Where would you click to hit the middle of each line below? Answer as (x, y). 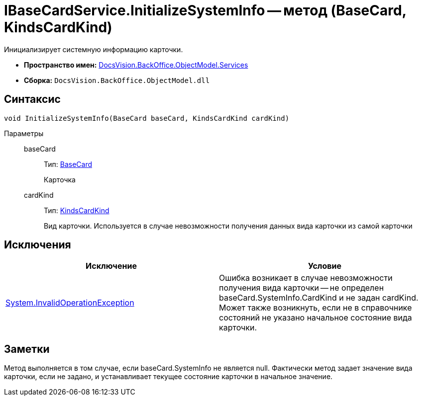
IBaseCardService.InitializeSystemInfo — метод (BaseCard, (205, 10)
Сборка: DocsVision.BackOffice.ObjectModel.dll (117, 80)
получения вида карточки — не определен (302, 288)
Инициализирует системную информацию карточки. (94, 49)
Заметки (27, 349)
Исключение (111, 266)
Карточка (60, 179)
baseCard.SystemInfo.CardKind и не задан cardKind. (319, 298)
